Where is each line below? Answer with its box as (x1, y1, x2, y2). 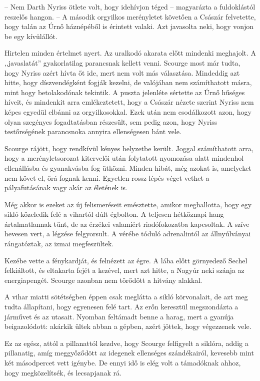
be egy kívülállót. (4, 31, 57, 41)
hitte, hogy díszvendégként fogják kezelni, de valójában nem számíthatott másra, (4, 77, 252, 88)
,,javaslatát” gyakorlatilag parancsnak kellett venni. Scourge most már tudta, (4, 57, 240, 68)
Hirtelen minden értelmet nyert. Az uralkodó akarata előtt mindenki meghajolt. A (4, 48, 256, 58)
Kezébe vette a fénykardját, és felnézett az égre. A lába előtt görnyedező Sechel (4, 255, 247, 265)
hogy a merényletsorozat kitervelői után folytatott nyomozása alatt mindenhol (4, 153, 244, 163)
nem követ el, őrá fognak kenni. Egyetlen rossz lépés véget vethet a (4, 172, 209, 183)
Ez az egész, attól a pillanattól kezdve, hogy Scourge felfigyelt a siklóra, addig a (4, 337, 248, 348)
